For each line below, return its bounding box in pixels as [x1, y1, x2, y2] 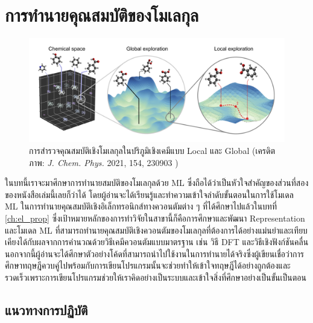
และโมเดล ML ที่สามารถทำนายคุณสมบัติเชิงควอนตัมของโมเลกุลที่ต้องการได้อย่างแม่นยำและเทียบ [5, 223, 308, 236]
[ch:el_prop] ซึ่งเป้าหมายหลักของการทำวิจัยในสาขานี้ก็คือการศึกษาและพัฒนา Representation [5, 211, 305, 224]
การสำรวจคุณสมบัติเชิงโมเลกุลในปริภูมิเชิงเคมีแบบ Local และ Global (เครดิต [29, 144, 276, 156]
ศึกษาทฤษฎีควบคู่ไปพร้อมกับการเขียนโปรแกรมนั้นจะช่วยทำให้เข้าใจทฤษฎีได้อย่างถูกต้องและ [5, 259, 291, 272]
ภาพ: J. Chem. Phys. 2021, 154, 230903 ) [29, 156, 179, 168]
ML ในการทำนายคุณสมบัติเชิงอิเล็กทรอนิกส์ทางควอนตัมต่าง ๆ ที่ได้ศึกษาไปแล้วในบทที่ [5, 200, 277, 213]
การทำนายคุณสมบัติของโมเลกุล [5, 2, 199, 27]
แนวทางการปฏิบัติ [5, 300, 88, 319]
